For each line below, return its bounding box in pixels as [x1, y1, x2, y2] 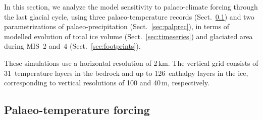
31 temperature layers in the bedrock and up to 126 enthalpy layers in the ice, [4, 67, 248, 78]
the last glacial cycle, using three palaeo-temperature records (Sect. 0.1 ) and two [4, 11, 254, 22]
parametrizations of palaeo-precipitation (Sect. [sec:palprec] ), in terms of [4, 21, 230, 32]
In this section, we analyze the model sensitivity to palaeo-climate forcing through [4, 2, 258, 12]
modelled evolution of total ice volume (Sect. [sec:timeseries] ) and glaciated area [4, 31, 253, 41]
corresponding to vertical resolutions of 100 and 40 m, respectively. [4, 77, 209, 88]
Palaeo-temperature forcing [4, 102, 150, 117]
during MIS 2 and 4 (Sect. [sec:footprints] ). [4, 41, 141, 51]
